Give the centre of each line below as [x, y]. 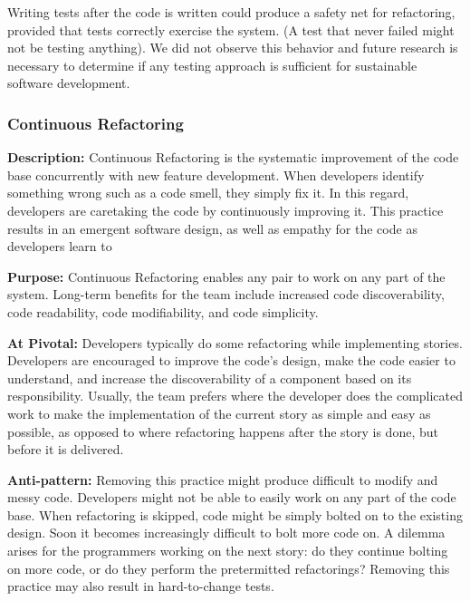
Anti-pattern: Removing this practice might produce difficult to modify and [223, 479]
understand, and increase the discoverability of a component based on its [210, 378]
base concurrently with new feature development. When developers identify [216, 174]
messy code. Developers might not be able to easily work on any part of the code [232, 497]
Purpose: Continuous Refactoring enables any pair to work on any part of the [226, 276]
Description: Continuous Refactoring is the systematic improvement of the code [233, 157]
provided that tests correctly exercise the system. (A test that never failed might [231, 29]
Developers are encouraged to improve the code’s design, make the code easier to [231, 360]
